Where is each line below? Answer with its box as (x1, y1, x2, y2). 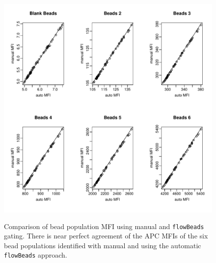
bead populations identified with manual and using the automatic (4, 240, 201, 250)
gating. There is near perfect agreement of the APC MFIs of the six (4, 231, 208, 241)
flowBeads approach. (4, 250, 67, 260)
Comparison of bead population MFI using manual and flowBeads (4, 221, 204, 231)
